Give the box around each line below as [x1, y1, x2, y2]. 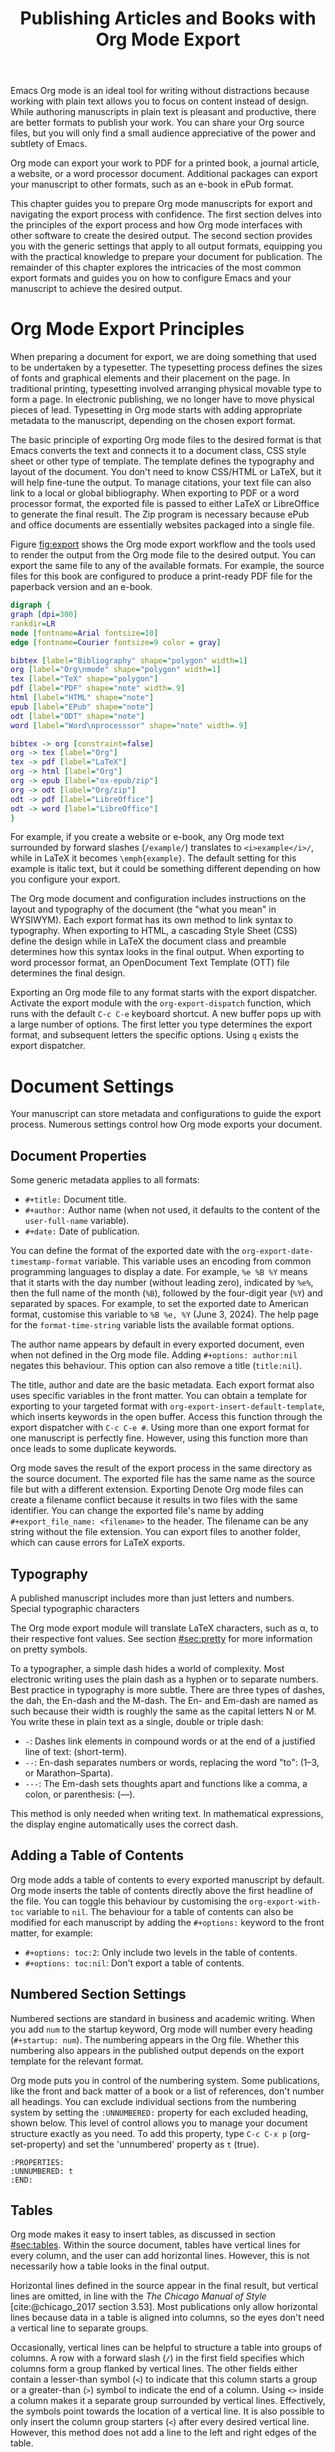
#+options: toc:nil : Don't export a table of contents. [24, 1957, 245, 1969]
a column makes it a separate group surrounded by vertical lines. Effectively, [10, 2395, 326, 2407]
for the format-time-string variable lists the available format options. [10, 1319, 295, 1331]
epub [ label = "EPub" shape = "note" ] [10, 702, 155, 712]
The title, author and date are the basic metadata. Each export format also [10, 1379, 315, 1391]
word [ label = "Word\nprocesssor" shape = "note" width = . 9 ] [10, 720, 248, 731]
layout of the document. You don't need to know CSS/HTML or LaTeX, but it [10, 466, 322, 478]
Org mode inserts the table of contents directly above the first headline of [10, 1884, 314, 1896]
